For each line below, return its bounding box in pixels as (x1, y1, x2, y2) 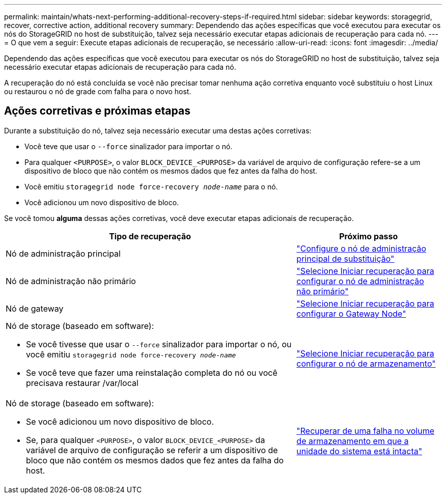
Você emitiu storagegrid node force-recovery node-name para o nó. (24, 182, 278, 191)
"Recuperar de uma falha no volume (296, 425, 434, 436)
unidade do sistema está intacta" (296, 446, 423, 456)
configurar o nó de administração (296, 275, 424, 286)
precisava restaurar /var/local (26, 377, 138, 388)
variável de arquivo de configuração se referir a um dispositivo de (26, 445, 278, 455)
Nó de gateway (6, 303, 64, 314)
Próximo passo (339, 231, 398, 241)
